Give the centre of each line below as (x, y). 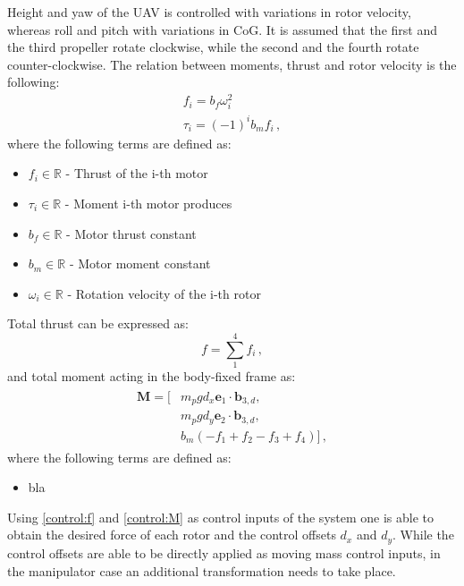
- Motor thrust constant (131, 233)
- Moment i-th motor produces (148, 203)
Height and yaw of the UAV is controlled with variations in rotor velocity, (209, 12)
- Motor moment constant (140, 263)
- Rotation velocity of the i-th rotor (164, 293)
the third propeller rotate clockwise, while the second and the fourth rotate (213, 47)
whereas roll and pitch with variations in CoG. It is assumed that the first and (222, 29)
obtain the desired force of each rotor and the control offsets (172, 535)
